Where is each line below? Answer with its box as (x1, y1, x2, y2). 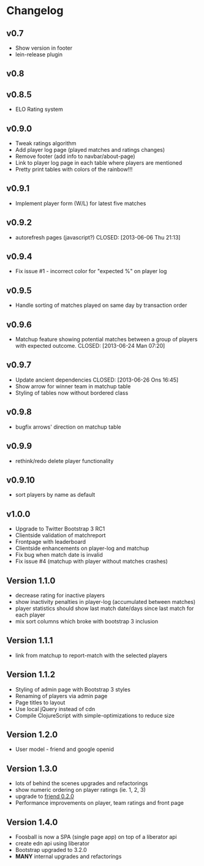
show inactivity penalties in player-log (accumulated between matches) (15, 598, 196, 605)
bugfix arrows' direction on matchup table (15, 423, 121, 431)
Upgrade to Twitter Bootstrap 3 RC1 (15, 525, 105, 533)
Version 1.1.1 (6, 635, 53, 646)
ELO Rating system (15, 105, 63, 113)
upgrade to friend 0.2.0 (15, 793, 75, 800)
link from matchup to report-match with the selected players (15, 652, 167, 659)
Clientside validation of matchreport (15, 532, 106, 539)
